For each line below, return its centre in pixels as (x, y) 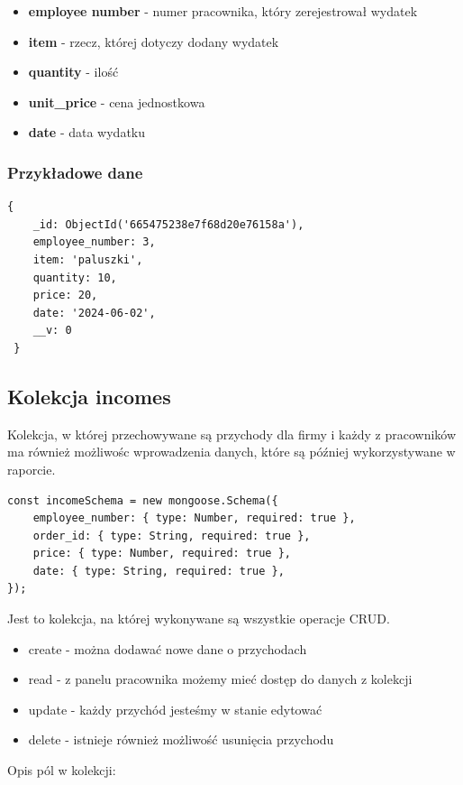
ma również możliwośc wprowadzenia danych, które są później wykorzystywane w (231, 452)
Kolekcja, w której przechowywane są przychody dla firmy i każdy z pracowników (232, 434)
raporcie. (32, 469)
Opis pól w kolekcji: (62, 770)
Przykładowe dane (75, 172)
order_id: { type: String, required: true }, (172, 536)
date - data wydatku (87, 132)
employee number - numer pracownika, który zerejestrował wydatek (223, 11)
